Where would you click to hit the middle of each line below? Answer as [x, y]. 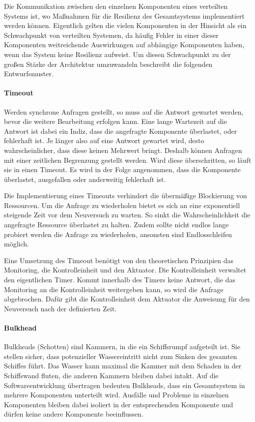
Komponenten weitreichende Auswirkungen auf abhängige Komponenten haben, [124, 45]
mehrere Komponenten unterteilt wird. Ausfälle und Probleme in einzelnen [116, 395]
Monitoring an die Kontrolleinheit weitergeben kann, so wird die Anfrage [114, 289]
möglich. [16, 244]
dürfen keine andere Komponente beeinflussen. [74, 414]
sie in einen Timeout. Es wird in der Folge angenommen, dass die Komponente [122, 169]
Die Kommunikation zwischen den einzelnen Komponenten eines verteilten [116, 6]
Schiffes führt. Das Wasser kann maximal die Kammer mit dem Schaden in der [123, 366]
